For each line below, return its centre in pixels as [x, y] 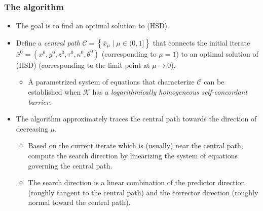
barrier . [40, 101]
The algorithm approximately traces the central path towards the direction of [136, 119]
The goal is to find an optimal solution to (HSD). [92, 26]
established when [54, 92]
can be [214, 82]
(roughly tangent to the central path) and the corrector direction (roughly [143, 192]
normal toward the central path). [79, 202]
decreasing [32, 128]
